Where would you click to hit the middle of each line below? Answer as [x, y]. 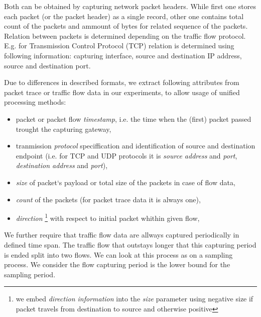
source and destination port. [47, 65]
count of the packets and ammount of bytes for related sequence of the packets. [126, 26]
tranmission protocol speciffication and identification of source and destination [136, 146]
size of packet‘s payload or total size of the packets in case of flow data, [125, 182]
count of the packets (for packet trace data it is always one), [108, 199]
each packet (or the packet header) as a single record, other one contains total [124, 16]
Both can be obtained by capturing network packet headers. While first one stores [130, 6]
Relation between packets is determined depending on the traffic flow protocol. [125, 35]
